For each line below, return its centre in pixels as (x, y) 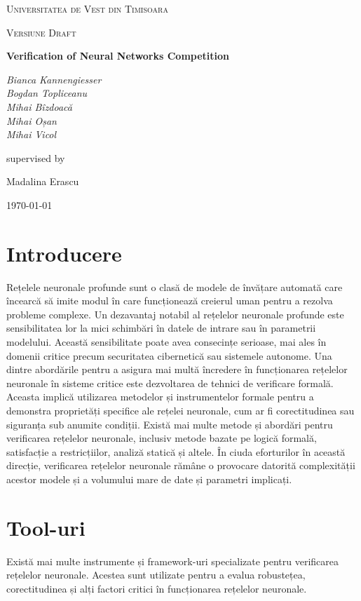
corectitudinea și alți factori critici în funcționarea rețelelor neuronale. (157, 588)
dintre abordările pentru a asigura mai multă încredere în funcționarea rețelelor (177, 369)
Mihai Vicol (32, 134)
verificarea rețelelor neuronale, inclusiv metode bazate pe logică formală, (162, 438)
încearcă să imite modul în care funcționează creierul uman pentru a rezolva (170, 300)
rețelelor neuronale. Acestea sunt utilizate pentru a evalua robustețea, (156, 575)
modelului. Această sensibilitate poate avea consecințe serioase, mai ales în (166, 342)
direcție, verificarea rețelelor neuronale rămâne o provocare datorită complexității (181, 465)
